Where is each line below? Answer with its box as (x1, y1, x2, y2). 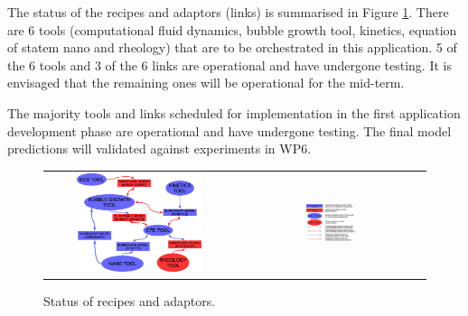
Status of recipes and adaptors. (43, 292, 216, 311)
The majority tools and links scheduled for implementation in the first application (7, 103, 461, 122)
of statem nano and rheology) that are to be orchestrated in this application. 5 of (7, 38, 457, 57)
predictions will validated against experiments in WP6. (7, 139, 312, 158)
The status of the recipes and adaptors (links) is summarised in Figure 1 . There (7, 3, 449, 21)
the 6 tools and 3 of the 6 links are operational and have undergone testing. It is (7, 55, 452, 74)
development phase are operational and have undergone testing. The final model (7, 121, 452, 140)
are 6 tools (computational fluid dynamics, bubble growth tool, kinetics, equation (7, 20, 457, 39)
